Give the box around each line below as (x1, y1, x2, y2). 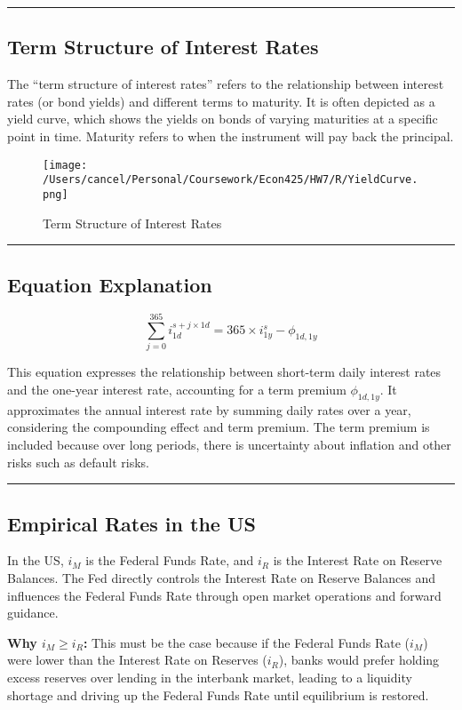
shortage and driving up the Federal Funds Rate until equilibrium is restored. (7, 685, 429, 704)
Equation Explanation (7, 270, 212, 298)
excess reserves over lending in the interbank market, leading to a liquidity (7, 668, 412, 686)
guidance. (7, 603, 59, 622)
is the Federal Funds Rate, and (85, 551, 254, 570)
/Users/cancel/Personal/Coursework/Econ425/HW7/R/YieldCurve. (43, 173, 418, 187)
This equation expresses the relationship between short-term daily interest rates (7, 363, 442, 381)
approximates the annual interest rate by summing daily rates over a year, (7, 400, 411, 419)
